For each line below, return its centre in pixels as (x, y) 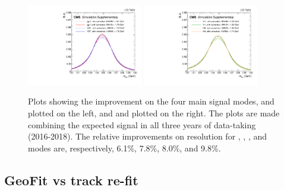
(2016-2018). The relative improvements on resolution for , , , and (148, 136)
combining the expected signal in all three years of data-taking (142, 124)
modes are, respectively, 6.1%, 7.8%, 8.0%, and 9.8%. (124, 148)
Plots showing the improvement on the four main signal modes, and (151, 101)
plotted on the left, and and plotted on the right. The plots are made (154, 113)
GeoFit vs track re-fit (71, 180)
